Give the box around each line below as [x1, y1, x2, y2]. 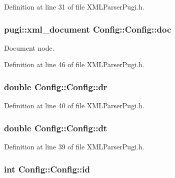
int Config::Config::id [4, 162, 90, 175]
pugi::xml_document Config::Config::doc [4, 23, 171, 35]
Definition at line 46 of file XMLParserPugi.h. [4, 59, 144, 70]
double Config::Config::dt [4, 121, 107, 134]
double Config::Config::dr [4, 80, 107, 93]
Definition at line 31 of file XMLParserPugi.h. [4, 2, 144, 12]
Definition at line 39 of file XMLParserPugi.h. [4, 141, 144, 152]
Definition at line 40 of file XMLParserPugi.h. [4, 100, 144, 111]
